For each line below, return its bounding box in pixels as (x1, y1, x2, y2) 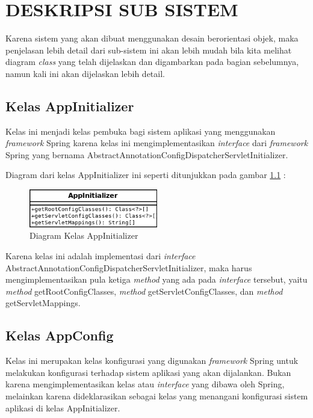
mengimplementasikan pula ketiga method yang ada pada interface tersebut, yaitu (5, 273, 308, 286)
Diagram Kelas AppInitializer (29, 229, 138, 242)
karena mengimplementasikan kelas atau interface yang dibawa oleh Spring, (5, 378, 285, 390)
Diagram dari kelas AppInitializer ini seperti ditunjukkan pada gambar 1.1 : (5, 168, 286, 181)
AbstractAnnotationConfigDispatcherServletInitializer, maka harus (5, 261, 252, 274)
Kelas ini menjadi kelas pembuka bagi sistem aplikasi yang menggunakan (5, 124, 276, 137)
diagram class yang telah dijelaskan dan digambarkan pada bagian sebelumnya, (5, 55, 299, 68)
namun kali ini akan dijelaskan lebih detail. (5, 67, 165, 79)
